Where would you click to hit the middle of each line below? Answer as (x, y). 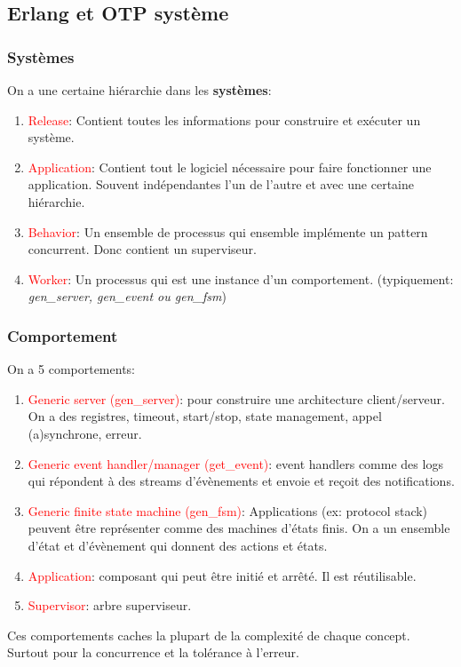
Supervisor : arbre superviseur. (110, 605)
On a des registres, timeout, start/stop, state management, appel (205, 416)
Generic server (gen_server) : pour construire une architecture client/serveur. (236, 398)
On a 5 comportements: (71, 369)
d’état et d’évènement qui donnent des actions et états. (178, 545)
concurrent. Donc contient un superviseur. (142, 249)
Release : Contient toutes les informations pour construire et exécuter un (224, 119)
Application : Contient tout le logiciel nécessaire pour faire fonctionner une (230, 167)
